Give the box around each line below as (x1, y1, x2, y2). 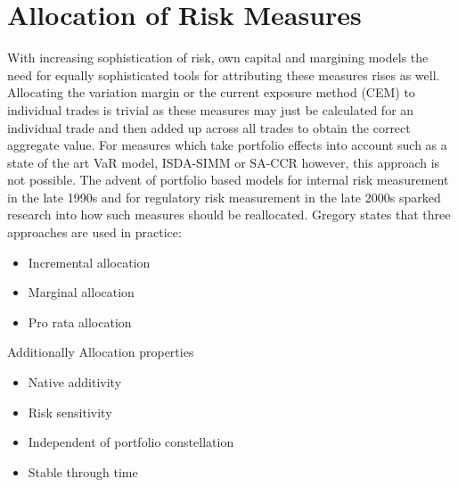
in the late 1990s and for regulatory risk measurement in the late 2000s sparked (7, 187, 441, 206)
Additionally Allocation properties (7, 343, 194, 361)
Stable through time (28, 462, 138, 481)
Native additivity (28, 373, 122, 392)
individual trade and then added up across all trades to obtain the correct (7, 118, 411, 136)
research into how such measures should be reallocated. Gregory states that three (7, 205, 451, 224)
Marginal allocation (28, 283, 135, 301)
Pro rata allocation (28, 312, 132, 331)
